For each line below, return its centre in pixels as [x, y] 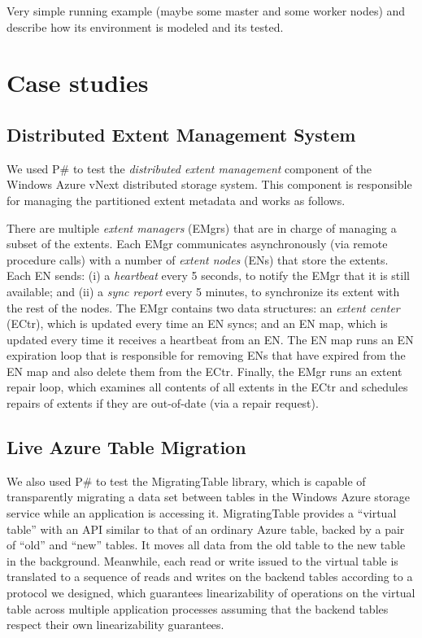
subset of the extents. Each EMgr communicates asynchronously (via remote [197, 244]
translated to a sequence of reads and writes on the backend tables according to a [210, 577]
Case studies [78, 83]
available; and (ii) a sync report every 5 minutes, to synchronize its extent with [203, 291]
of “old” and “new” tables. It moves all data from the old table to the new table [206, 545]
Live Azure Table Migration [126, 447]
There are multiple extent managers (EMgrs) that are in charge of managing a [202, 227]
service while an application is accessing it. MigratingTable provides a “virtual [202, 513]
